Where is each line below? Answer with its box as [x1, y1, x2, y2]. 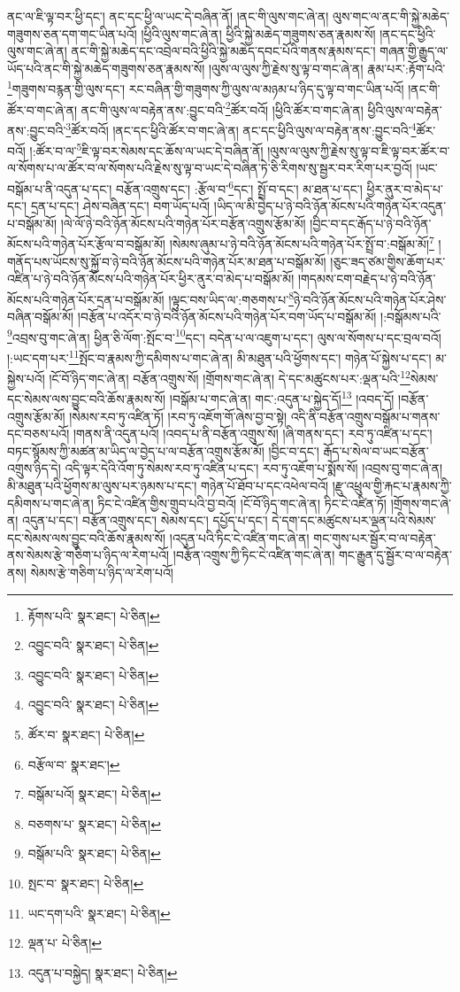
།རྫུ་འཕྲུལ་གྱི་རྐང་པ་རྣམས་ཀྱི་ [332, 477, 452, 495]
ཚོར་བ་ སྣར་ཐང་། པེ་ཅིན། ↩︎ [27, 725, 145, 743]
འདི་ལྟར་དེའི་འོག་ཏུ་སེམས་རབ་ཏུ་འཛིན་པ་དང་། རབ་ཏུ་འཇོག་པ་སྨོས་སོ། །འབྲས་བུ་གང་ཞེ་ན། [65, 459, 443, 477]
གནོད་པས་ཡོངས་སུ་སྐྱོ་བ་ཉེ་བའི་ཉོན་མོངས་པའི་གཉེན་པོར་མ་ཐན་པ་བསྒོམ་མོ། [7, 252, 326, 270]
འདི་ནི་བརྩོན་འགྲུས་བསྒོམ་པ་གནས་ [290, 407, 441, 425]
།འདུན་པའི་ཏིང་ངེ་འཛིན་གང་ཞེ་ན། [169, 528, 310, 546]
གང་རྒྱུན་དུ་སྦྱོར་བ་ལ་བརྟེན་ [339, 546, 453, 564]
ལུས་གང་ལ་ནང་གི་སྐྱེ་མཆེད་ [333, 7, 450, 25]
